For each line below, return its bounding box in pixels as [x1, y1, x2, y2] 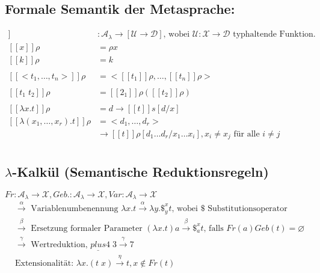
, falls [203, 224, 224, 233]
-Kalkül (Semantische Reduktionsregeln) [12, 162, 269, 180]
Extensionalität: [14, 259, 74, 268]
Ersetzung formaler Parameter [31, 224, 143, 233]
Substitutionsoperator [208, 204, 288, 213]
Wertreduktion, [31, 241, 88, 250]
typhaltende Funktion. [233, 30, 316, 39]
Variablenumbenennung [31, 204, 118, 213]
